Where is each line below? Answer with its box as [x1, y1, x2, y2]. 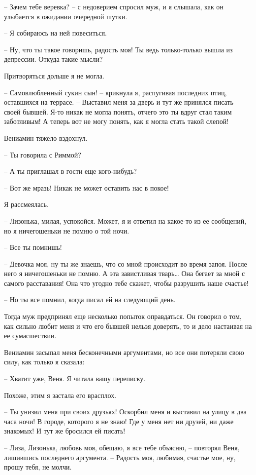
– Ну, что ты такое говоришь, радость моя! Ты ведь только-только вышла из [4, 44, 233, 54]
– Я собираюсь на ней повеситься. [4, 28, 107, 38]
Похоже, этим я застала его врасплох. [4, 390, 117, 400]
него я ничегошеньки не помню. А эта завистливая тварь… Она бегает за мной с [4, 268, 245, 278]
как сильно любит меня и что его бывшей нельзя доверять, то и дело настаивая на [4, 320, 252, 331]
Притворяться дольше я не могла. [4, 70, 104, 80]
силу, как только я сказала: [4, 356, 85, 367]
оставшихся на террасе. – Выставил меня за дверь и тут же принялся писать [4, 97, 233, 107]
